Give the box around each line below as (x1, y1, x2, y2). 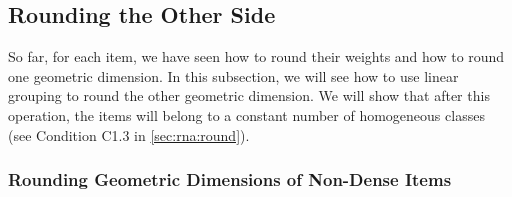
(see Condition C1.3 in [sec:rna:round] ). (8, 124, 250, 145)
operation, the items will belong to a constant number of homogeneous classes (8, 104, 485, 125)
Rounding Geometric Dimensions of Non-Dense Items (8, 167, 452, 192)
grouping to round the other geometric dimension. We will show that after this (8, 85, 490, 106)
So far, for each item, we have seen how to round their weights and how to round (8, 46, 505, 67)
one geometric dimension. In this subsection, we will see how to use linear (8, 65, 459, 86)
